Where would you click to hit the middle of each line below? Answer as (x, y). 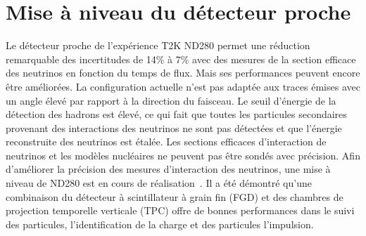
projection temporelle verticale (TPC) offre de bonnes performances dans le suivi (180, 210)
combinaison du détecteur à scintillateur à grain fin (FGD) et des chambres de (175, 196)
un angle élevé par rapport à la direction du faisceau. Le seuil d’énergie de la (171, 100)
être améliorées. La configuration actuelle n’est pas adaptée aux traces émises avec (183, 86)
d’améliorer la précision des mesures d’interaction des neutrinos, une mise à (168, 169)
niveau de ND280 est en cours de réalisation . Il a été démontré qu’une (159, 183)
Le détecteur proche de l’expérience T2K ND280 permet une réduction (158, 45)
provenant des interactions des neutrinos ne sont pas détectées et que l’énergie (174, 127)
